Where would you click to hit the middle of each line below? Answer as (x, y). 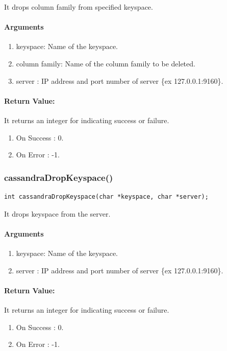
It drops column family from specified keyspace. (79, 7)
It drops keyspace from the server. (57, 213)
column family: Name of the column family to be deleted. (106, 63)
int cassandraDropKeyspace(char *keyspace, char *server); (106, 196)
